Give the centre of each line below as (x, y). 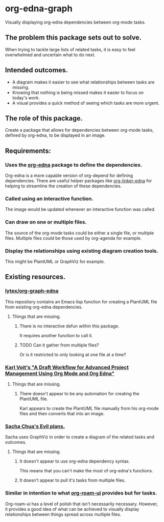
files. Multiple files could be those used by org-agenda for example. (73, 238)
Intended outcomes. (37, 70)
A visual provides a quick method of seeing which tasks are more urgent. (86, 103)
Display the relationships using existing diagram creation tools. (82, 251)
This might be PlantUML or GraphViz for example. (55, 261)
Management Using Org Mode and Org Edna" (60, 373)
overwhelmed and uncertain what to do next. (50, 55)
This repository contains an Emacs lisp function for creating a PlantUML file (81, 302)
